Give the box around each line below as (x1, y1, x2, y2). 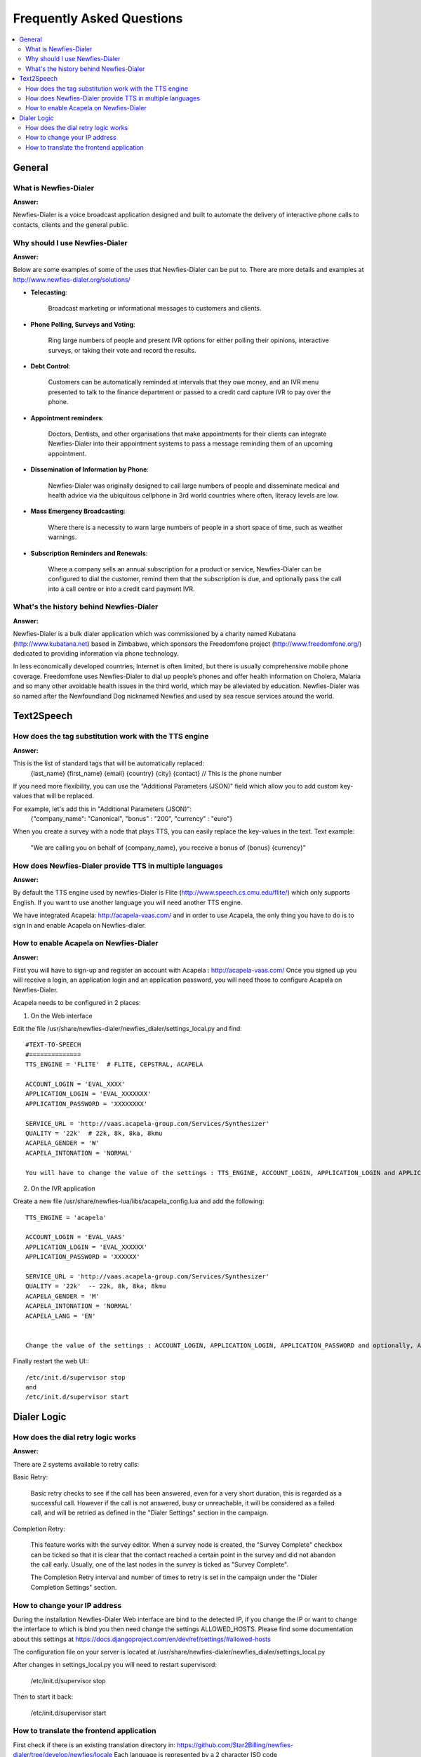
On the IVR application (30, 1184, 95, 1193)
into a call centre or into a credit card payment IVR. (48, 584, 196, 593)
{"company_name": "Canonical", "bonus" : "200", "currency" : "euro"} (30, 815, 233, 823)
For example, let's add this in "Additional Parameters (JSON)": (13, 805, 192, 813)
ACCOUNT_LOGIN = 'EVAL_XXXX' (25, 1080, 126, 1088)
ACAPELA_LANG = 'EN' (25, 1311, 96, 1320)
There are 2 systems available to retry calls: (13, 1460, 140, 1468)
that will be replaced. (33, 791, 95, 800)
